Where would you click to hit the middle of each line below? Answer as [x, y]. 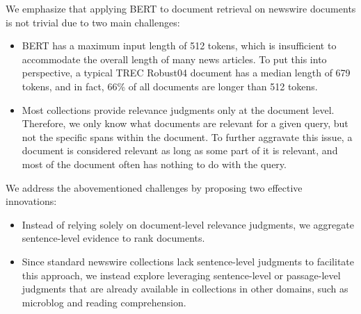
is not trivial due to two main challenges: [93, 22]
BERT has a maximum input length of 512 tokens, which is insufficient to [179, 46]
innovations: [31, 201]
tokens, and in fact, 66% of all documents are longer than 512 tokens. [170, 86]
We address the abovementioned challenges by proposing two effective [154, 187]
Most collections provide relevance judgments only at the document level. [178, 109]
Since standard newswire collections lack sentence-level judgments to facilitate [188, 261]
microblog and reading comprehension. [104, 302]
